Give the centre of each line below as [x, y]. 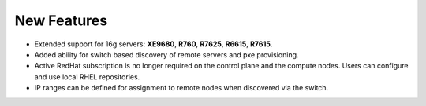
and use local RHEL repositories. [87, 77]
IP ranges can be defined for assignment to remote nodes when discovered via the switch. [181, 88]
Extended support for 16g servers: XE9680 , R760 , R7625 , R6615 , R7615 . [153, 44]
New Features [61, 20]
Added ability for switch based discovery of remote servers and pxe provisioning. [166, 54]
